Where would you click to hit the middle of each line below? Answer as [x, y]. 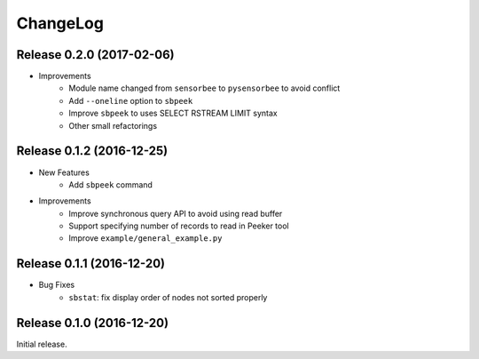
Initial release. [42, 344]
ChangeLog [60, 23]
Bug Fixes [57, 285]
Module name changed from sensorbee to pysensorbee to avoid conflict [204, 88]
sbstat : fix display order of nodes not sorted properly [168, 297]
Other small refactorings [113, 125]
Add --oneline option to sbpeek [131, 100]
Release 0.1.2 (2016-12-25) [92, 151]
